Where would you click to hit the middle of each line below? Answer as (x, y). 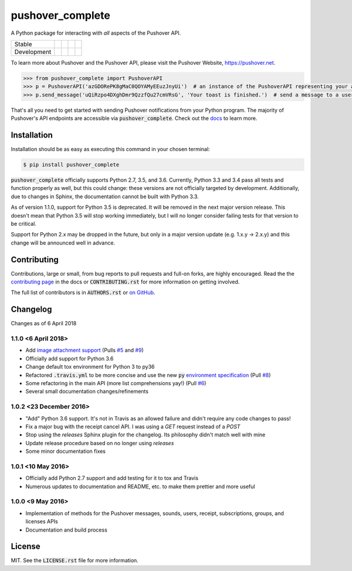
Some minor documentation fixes (65, 451)
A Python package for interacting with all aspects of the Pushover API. (96, 33)
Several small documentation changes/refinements (87, 392)
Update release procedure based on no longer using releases (100, 443)
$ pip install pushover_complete (71, 164)
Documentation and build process (67, 530)
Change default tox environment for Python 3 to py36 (90, 367)
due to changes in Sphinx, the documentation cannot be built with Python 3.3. (105, 196)
